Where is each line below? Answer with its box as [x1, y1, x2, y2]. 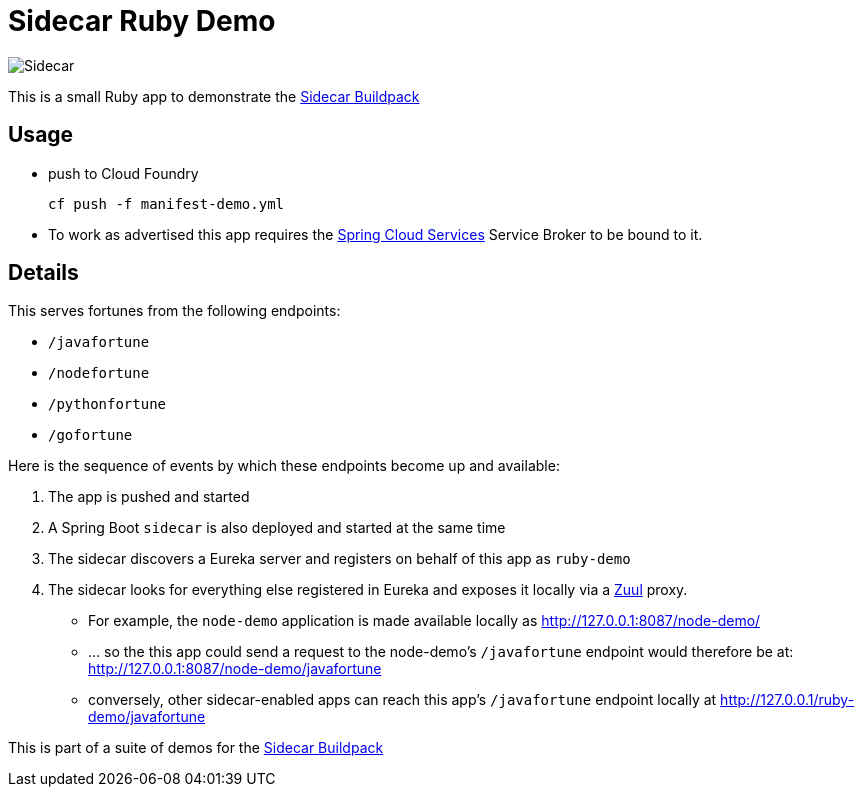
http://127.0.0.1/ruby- [720, 691, 855, 709]
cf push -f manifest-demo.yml [48, 195, 285, 212]
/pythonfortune [48, 396, 167, 413]
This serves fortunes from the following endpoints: [8, 302, 341, 320]
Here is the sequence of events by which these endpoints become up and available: [8, 457, 560, 475]
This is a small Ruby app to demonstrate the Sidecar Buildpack [8, 87, 420, 105]
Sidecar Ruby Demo [8, 4, 276, 38]
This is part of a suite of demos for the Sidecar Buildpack [8, 739, 384, 757]
